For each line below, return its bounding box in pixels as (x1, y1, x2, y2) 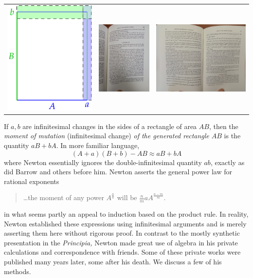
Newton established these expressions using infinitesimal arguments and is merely (4, 218, 247, 228)
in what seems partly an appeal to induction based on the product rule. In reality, (4, 209, 249, 219)
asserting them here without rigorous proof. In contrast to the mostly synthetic (4, 228, 240, 238)
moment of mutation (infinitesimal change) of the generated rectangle (4, 130, 209, 141)
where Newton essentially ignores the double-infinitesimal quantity (4, 157, 202, 167)
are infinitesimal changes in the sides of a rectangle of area (22, 121, 197, 131)
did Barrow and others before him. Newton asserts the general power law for (4, 167, 233, 177)
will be (117, 192, 137, 203)
